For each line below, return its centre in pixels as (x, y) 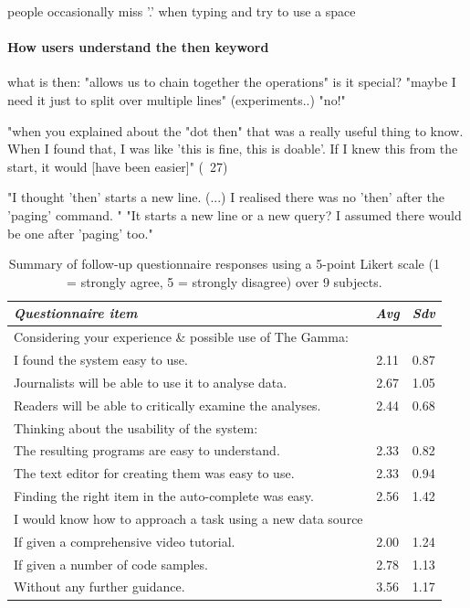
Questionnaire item (76, 313)
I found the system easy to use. (101, 360)
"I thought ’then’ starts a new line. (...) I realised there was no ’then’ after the (226, 197)
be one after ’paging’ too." (80, 233)
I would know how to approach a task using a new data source (188, 518)
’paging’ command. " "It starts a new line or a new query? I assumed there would (235, 214)
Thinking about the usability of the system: (136, 427)
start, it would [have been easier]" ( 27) (118, 166)
